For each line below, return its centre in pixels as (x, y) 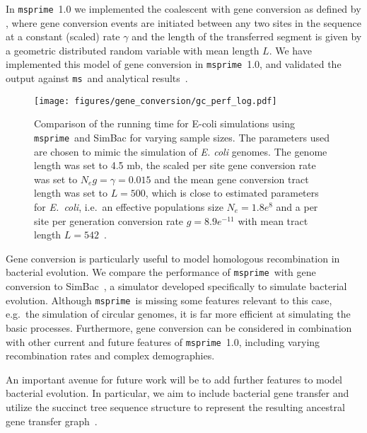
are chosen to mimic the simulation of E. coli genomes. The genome (181, 151)
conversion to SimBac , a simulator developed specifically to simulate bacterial (176, 286)
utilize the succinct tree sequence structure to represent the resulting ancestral (175, 406)
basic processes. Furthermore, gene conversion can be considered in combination (179, 327)
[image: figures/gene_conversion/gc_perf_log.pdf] (156, 101)
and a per (297, 207)
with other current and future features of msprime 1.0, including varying (163, 341)
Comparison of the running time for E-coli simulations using (164, 123)
